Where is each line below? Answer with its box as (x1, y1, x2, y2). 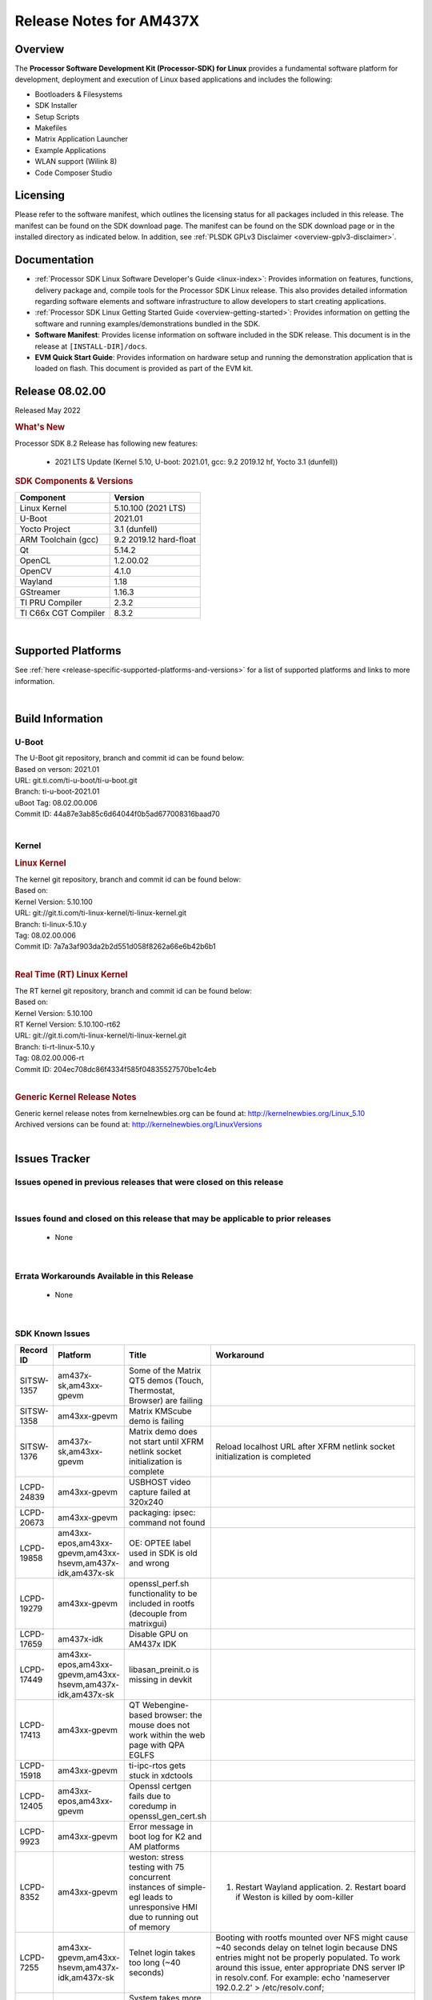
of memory (129, 1921, 171, 1932)
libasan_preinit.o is (129, 1664, 199, 1675)
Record (19, 1344, 48, 1355)
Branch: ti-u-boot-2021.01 (14, 786, 100, 796)
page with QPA (129, 1739, 186, 1750)
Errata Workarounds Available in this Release (14, 1270, 194, 1282)
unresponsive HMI (129, 1901, 198, 1912)
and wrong (129, 1557, 170, 1568)
